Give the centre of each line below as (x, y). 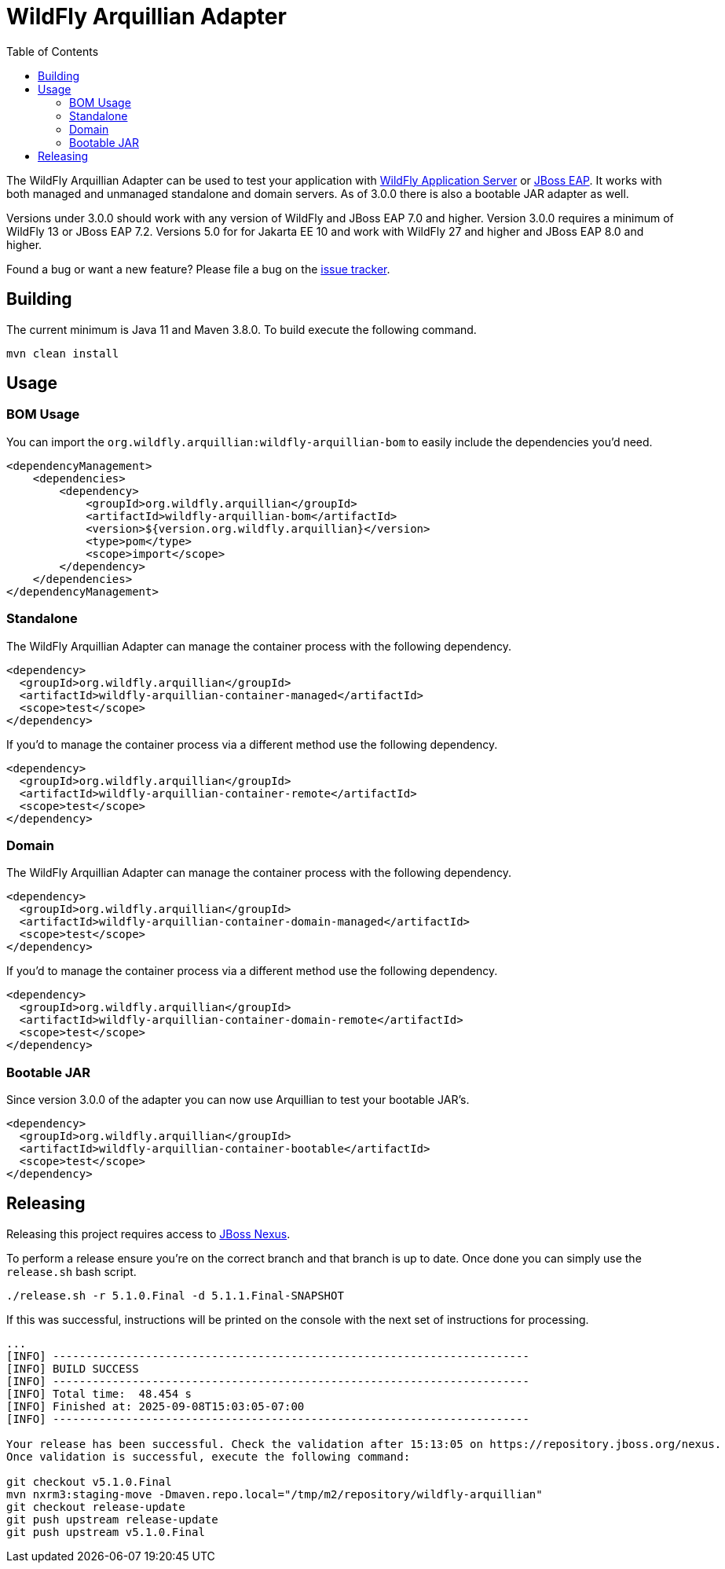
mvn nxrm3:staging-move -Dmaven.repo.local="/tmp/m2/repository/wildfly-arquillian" (275, 1494)
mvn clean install (63, 353)
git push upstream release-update (112, 1519)
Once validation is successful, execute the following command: (209, 1456)
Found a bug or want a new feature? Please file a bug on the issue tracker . (198, 269)
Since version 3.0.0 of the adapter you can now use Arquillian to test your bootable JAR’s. (238, 1100)
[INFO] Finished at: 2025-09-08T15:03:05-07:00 (156, 1406)
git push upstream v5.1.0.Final (106, 1532)
